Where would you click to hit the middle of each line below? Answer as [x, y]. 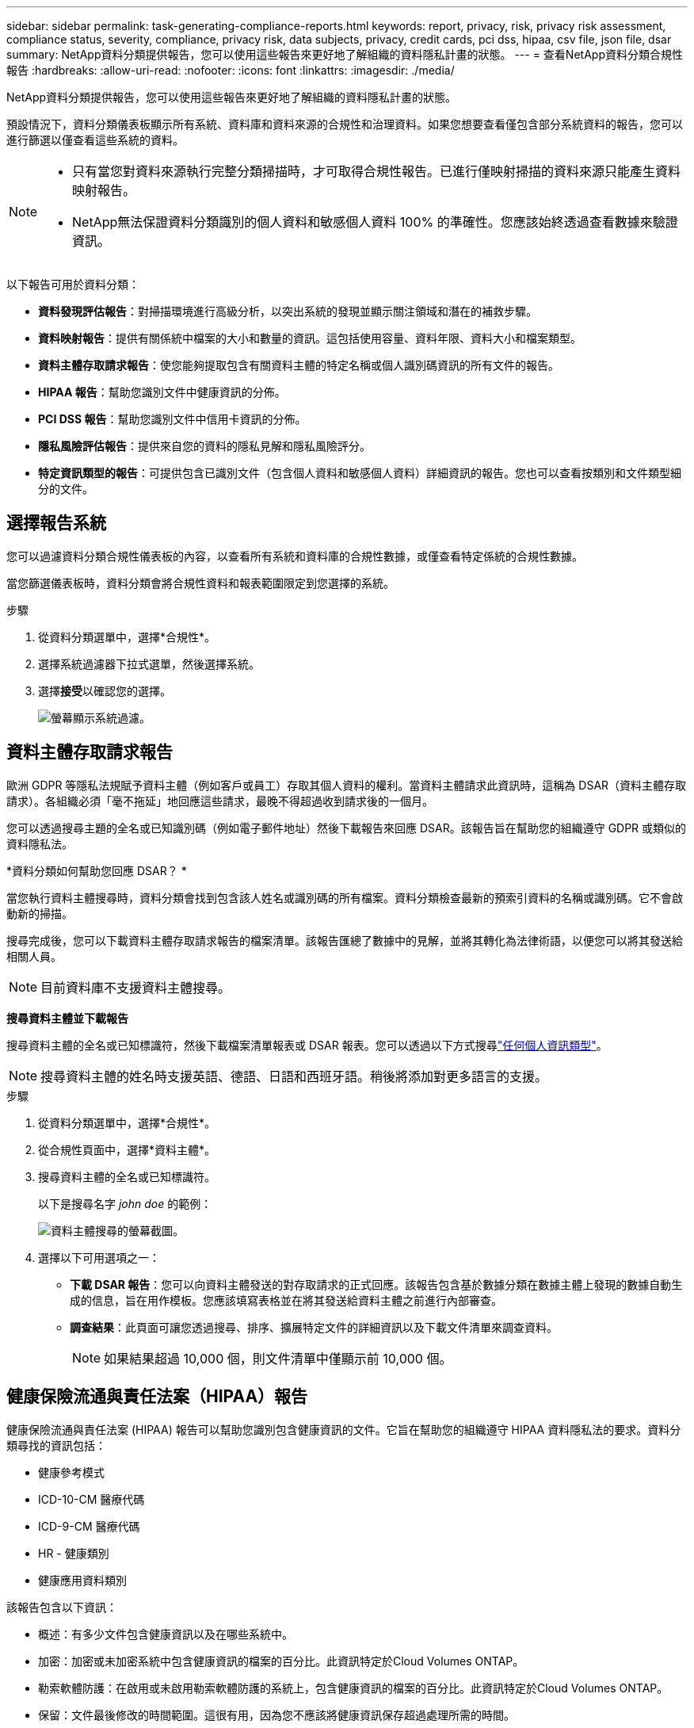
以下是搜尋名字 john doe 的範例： [125, 1203]
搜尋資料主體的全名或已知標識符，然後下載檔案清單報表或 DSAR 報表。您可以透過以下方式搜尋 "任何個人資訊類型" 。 [307, 1045]
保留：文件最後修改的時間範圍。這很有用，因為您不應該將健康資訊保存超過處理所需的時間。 [276, 1715]
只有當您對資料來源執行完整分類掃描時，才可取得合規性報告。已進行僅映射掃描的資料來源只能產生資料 [377, 171]
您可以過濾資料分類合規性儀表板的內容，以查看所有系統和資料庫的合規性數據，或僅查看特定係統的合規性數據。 [295, 556]
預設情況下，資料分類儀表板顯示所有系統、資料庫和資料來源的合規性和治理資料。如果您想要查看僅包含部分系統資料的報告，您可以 [345, 124]
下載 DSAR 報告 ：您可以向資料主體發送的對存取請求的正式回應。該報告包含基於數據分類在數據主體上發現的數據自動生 [376, 1284]
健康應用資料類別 [82, 1580]
